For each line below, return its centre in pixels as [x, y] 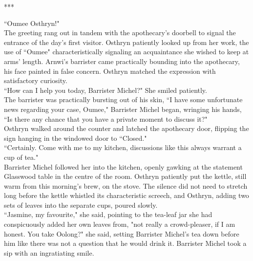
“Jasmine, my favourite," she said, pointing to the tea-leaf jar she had [108, 214]
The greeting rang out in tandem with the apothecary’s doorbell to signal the [120, 33]
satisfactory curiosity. [36, 80]
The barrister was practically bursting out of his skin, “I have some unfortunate [123, 99]
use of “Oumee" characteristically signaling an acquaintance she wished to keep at [126, 52]
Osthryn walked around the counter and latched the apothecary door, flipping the [126, 128]
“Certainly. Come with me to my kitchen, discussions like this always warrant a [123, 147]
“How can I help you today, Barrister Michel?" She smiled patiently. [105, 90]
